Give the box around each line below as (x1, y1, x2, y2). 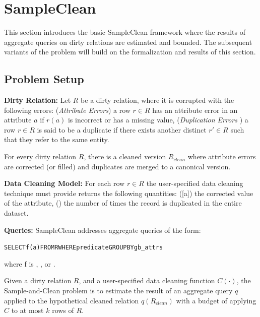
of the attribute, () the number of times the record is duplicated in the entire (4, 198, 242, 208)
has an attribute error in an (152, 104, 238, 115)
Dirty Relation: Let (4, 95, 71, 105)
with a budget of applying (176, 295, 256, 305)
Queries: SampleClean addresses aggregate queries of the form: (4, 224, 201, 235)
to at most (11, 305, 44, 315)
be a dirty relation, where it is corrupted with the (81, 95, 234, 105)
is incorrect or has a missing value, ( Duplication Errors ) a (68, 114, 248, 125)
